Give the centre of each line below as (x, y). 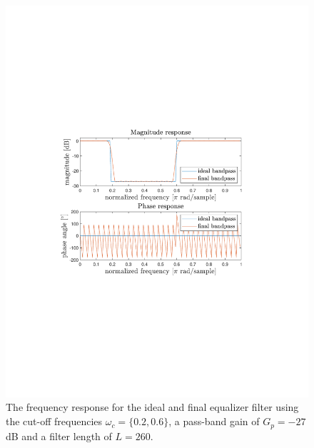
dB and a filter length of (59, 436)
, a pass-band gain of (214, 421)
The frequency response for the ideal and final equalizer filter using (152, 407)
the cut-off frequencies (54, 421)
